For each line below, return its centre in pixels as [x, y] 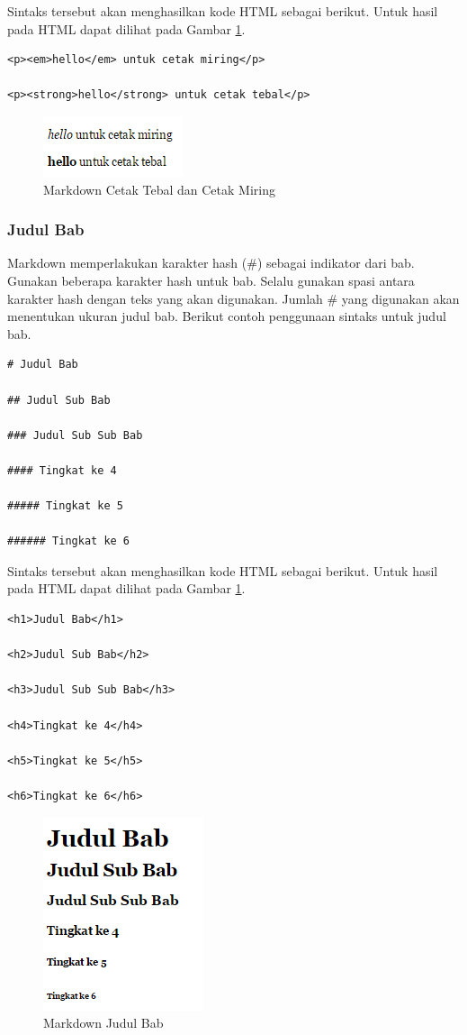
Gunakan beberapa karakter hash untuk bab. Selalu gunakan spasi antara [211, 280]
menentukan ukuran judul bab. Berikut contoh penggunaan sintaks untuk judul [227, 316]
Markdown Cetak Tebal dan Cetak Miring [159, 189]
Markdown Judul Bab [103, 1023]
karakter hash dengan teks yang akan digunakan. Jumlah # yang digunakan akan [233, 298]
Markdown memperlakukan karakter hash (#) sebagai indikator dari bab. [211, 263]
